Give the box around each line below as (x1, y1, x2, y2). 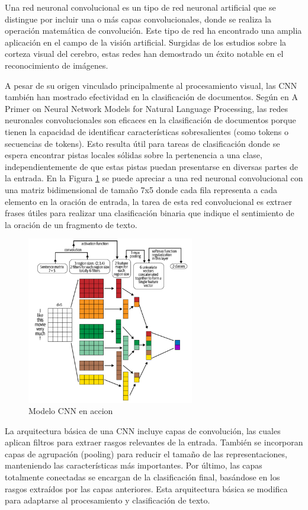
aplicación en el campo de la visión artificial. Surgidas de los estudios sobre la (5, 36, 287, 48)
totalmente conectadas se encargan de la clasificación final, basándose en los (5, 471, 280, 483)
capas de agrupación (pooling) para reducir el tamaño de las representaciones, (5, 447, 287, 460)
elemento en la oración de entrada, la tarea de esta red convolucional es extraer (5, 195, 292, 207)
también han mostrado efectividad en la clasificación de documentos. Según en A (5, 91, 298, 103)
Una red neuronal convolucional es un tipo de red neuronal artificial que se (5, 1, 276, 13)
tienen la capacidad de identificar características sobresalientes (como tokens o (5, 125, 288, 137)
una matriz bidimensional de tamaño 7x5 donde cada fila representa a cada (5, 183, 277, 195)
